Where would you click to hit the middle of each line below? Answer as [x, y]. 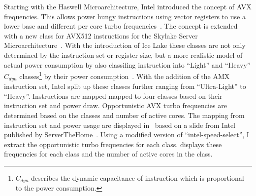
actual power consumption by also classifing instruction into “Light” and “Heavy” [127, 64]
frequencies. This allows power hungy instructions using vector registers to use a [125, 16]
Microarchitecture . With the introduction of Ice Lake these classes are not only [125, 45]
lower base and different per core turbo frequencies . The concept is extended [121, 26]
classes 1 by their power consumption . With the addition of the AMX [125, 75]
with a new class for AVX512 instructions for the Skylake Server [101, 35]
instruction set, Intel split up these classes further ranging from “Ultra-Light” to [125, 86]
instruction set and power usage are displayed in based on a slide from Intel [120, 125]
